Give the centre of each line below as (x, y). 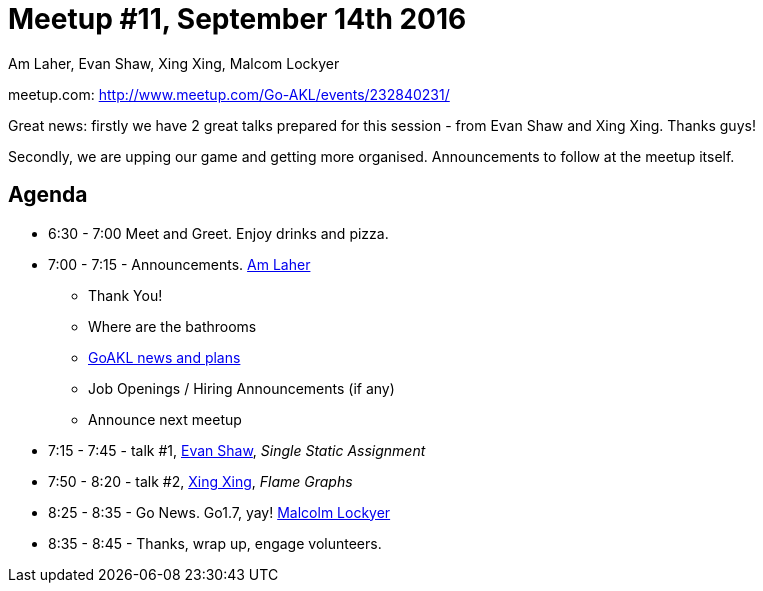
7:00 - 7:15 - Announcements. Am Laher (179, 264)
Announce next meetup (165, 419)
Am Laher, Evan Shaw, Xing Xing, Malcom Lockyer (174, 63)
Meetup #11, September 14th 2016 (237, 19)
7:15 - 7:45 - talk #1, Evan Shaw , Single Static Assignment (237, 450)
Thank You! (125, 295)
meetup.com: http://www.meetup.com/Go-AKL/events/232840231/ (229, 94)
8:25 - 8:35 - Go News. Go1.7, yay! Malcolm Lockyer (219, 512)
